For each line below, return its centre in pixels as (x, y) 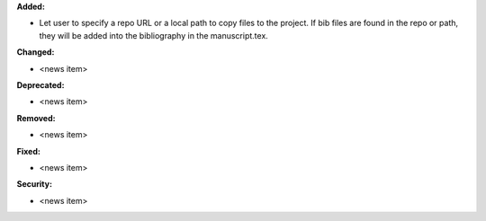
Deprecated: (40, 84)
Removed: (36, 118)
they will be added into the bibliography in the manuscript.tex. (154, 35)
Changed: (36, 52)
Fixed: (28, 151)
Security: (35, 184)
